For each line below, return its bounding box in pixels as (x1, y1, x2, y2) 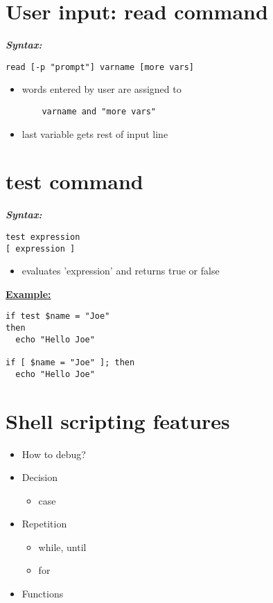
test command (6, 167, 143, 195)
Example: (6, 286, 51, 301)
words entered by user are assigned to (21, 82, 182, 96)
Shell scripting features (6, 406, 230, 435)
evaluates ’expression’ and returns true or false (21, 263, 220, 278)
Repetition (21, 516, 67, 531)
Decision (21, 470, 58, 484)
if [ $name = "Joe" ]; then (6, 358, 135, 368)
